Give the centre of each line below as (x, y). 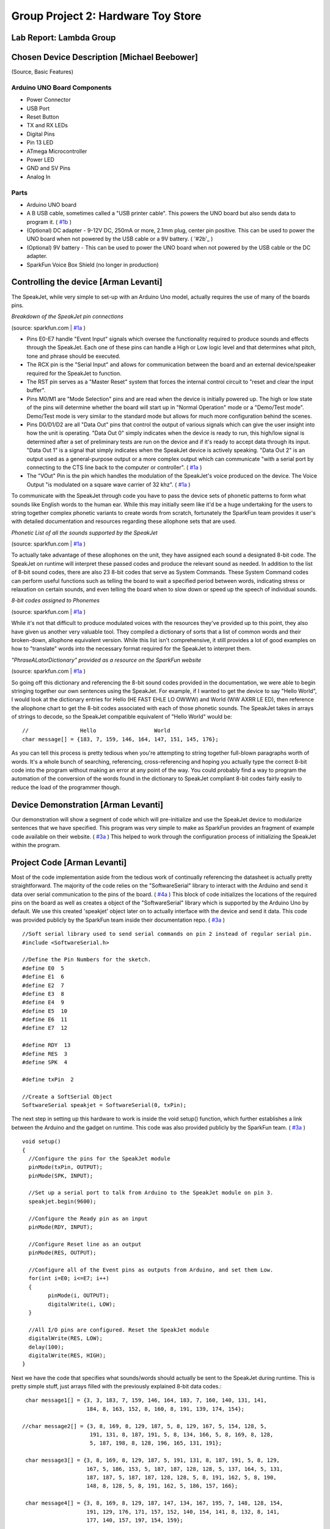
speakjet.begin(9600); (62, 1201)
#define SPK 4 (45, 1062)
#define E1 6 (43, 977)
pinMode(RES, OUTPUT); (62, 1253)
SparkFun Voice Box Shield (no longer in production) (93, 265)
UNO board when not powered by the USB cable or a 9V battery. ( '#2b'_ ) (120, 239)
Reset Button (43, 117)
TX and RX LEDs (47, 125)
